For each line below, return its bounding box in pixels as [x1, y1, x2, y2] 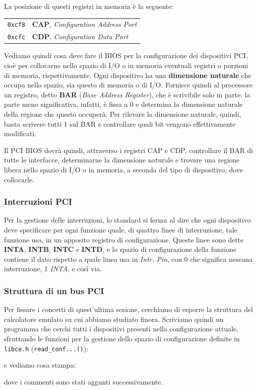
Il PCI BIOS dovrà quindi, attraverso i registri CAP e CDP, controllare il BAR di [4, 145, 253, 155]
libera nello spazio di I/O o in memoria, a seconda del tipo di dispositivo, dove [4, 164, 243, 174]
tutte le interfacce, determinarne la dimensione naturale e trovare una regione [4, 155, 240, 165]
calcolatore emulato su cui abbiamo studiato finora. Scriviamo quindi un [4, 313, 224, 324]
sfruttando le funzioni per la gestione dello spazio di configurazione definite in [4, 333, 240, 343]
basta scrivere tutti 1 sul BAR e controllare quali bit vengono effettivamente [4, 118, 236, 129]
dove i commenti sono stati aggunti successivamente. [4, 376, 163, 387]
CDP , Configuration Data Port [32, 31, 128, 42]
